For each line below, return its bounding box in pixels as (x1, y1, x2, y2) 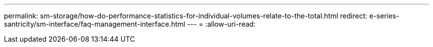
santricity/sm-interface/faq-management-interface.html (4, 20, 185, 28)
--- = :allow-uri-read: (187, 20, 256, 28)
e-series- (369, 12, 399, 20)
